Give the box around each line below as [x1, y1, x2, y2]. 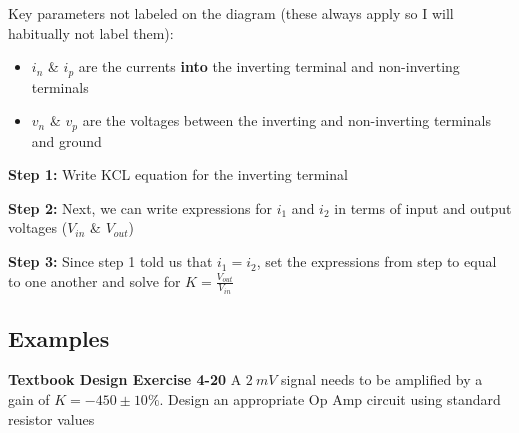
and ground [31, 130, 102, 151]
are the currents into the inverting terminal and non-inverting [78, 56, 460, 77]
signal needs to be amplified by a [281, 369, 483, 390]
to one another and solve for [8, 270, 181, 291]
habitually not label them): [8, 22, 174, 43]
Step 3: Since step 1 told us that [8, 251, 213, 272]
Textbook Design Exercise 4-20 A [8, 369, 242, 390]
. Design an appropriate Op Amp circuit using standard [159, 388, 501, 409]
